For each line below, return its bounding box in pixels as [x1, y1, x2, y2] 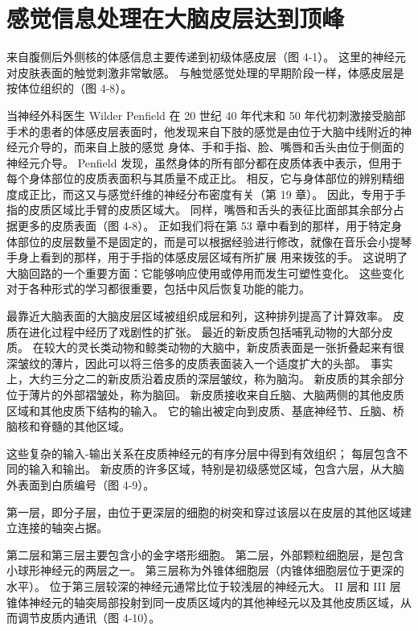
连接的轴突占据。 [17, 519, 108, 536]
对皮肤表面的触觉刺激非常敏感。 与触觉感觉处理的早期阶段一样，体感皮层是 [6, 64, 404, 80]
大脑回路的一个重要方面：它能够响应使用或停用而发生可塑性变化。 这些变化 [6, 264, 404, 281]
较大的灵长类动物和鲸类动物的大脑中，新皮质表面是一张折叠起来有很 [43, 339, 404, 356]
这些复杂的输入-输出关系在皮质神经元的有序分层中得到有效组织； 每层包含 [6, 444, 397, 461]
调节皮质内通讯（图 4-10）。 [17, 609, 161, 626]
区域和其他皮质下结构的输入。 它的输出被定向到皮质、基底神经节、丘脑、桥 [6, 402, 404, 419]
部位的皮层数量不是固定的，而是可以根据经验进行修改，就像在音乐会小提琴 [17, 233, 412, 250]
